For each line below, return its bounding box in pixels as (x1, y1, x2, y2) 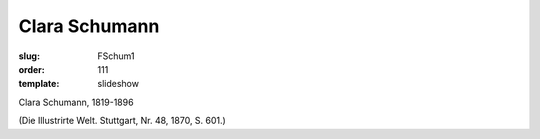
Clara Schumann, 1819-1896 (18, 96, 134, 108)
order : (18, 63, 45, 75)
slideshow (97, 78, 140, 90)
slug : (18, 50, 40, 62)
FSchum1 (97, 50, 135, 62)
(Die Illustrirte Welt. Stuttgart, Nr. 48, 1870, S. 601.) (18, 115, 227, 127)
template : (18, 78, 60, 90)
